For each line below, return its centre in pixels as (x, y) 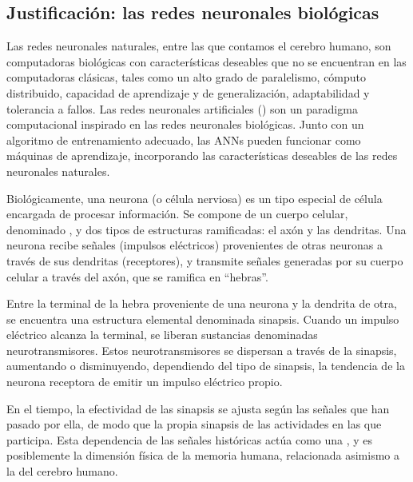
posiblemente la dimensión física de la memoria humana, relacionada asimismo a (203, 455)
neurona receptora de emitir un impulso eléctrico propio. (145, 382)
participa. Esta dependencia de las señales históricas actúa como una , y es (190, 439)
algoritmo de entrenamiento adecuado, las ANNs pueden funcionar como (184, 139)
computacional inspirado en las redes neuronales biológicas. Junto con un (185, 124)
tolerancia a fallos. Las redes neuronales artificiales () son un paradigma (182, 108)
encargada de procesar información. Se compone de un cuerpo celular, (177, 214)
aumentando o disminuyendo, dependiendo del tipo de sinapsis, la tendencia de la (206, 366)
